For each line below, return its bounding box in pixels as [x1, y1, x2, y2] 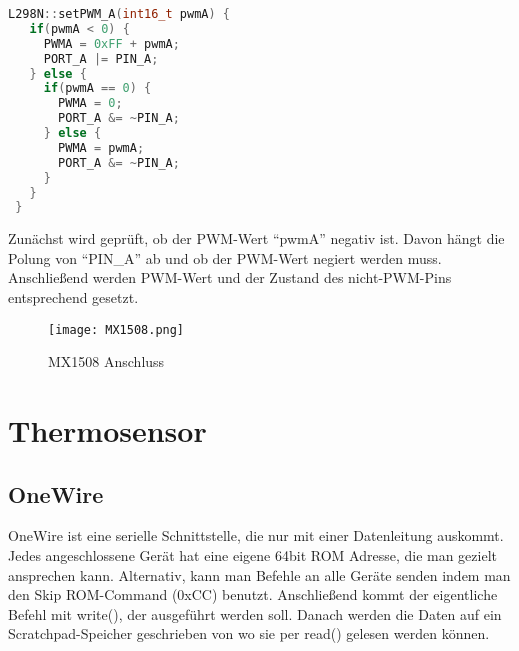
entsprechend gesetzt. [8, 287, 139, 308]
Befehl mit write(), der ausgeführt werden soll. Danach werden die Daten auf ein [8, 603, 502, 624]
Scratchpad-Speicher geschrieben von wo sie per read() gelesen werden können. [8, 623, 490, 644]
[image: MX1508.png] [48, 322, 185, 337]
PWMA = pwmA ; [58, 140, 145, 155]
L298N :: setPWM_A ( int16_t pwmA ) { [8, 7, 231, 21]
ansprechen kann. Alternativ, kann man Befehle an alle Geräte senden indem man [8, 564, 511, 585]
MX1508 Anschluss [48, 351, 165, 372]
